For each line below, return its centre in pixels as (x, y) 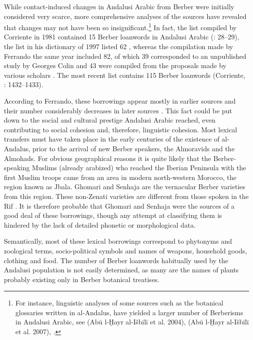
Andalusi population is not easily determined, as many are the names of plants (121, 270)
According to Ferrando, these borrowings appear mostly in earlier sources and (120, 101)
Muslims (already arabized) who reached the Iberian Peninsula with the (139, 168)
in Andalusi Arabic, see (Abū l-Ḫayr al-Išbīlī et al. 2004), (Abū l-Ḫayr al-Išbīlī (132, 322)
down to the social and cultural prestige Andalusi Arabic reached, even (110, 120)
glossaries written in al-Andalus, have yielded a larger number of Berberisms (129, 312)
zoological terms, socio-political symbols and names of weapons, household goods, (126, 250)
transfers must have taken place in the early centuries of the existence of (112, 139)
